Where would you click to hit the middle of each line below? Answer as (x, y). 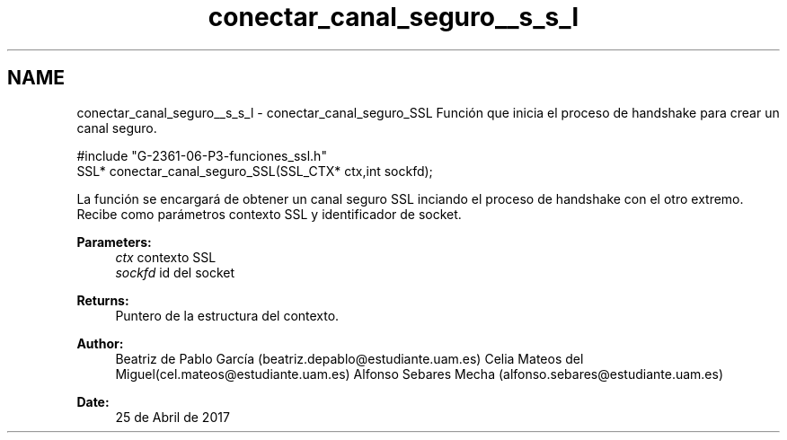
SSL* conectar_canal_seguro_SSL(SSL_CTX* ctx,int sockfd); (255, 171)
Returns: (103, 300)
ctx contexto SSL (166, 257)
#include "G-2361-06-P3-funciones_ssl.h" (202, 155)
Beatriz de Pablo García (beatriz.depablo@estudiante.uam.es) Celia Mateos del (349, 358)
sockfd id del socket (175, 272)
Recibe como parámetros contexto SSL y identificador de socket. (269, 214)
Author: (100, 343)
